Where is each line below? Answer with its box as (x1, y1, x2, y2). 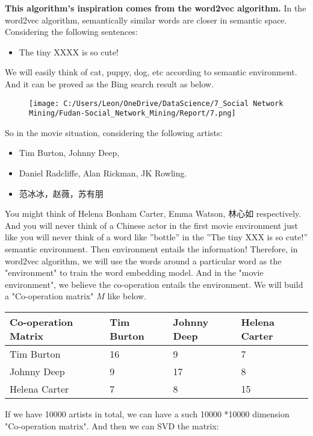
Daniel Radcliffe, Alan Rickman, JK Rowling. (19, 167, 187, 179)
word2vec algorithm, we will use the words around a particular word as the (5, 254, 282, 267)
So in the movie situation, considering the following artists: (5, 126, 223, 139)
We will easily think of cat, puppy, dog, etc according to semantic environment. (5, 66, 297, 78)
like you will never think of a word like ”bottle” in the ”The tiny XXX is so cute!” (5, 231, 308, 243)
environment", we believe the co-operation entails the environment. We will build (5, 278, 303, 290)
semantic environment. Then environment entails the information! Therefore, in (5, 243, 298, 255)
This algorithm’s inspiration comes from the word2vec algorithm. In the (5, 2, 306, 14)
